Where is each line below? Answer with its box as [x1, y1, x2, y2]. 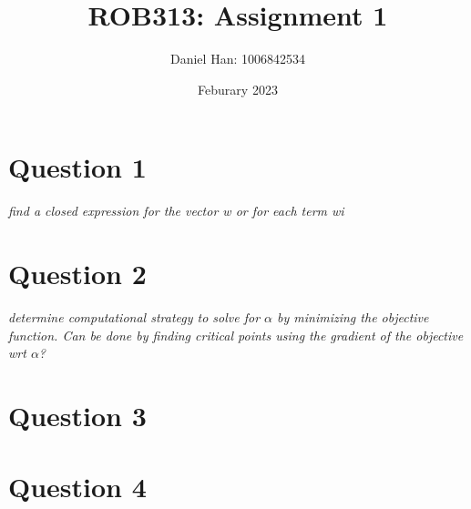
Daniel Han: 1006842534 [170, 49, 305, 68]
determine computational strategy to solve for [8, 307, 261, 326]
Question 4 [8, 468, 147, 505]
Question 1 [8, 148, 147, 186]
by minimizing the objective [277, 307, 429, 326]
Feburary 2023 [198, 79, 278, 98]
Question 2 [8, 255, 147, 292]
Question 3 [8, 396, 147, 433]
